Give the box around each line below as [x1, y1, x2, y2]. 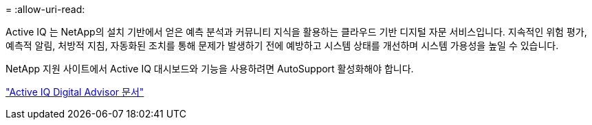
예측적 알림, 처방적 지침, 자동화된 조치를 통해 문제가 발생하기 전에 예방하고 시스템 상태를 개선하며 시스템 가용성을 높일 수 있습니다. [6, 40, 559, 51]
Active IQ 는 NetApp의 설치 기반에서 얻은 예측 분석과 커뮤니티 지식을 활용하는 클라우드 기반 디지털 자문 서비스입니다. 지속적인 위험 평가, [6, 26, 587, 38]
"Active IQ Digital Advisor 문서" [6, 86, 144, 98]
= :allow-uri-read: [6, 3, 85, 15]
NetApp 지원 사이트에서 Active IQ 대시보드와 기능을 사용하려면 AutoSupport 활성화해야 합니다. [6, 63, 414, 74]
